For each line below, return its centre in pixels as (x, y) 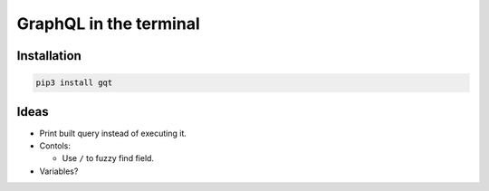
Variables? (59, 171)
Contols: (55, 146)
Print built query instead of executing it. (113, 133)
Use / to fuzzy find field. (108, 158)
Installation (49, 56)
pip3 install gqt (74, 83)
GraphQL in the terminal (108, 24)
